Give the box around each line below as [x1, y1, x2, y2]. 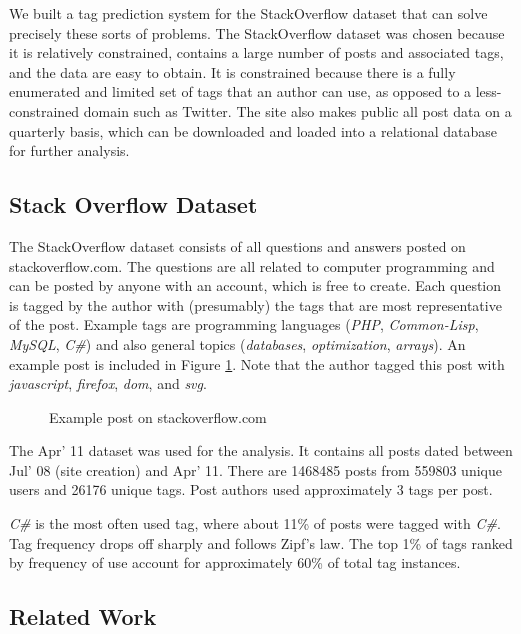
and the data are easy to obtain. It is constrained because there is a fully [9, 61, 456, 82]
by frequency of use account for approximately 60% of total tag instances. [9, 552, 461, 573]
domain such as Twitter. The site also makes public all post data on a [83, 100, 512, 121]
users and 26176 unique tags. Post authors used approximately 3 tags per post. [9, 479, 493, 500]
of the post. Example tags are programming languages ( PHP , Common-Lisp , [9, 314, 479, 335]
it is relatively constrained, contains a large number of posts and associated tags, [9, 42, 504, 63]
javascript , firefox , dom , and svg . [9, 373, 207, 394]
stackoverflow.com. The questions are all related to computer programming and [9, 255, 495, 276]
